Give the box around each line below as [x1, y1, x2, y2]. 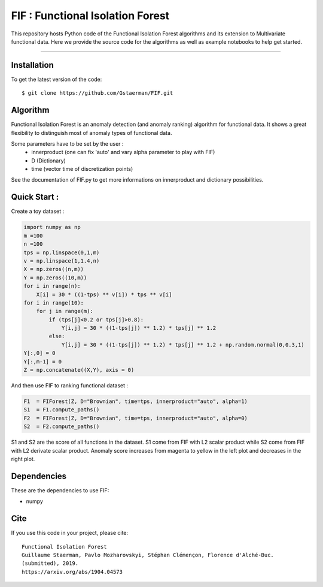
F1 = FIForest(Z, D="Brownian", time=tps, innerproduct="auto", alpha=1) [23, 398, 248, 405]
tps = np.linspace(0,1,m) [23, 249, 100, 256]
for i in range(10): [23, 299, 84, 306]
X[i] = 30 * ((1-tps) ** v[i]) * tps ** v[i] [36, 291, 172, 298]
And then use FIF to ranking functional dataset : [11, 382, 129, 389]
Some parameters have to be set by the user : [11, 140, 124, 147]
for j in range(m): [36, 308, 94, 315]
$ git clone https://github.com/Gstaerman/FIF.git [22, 90, 173, 97]
